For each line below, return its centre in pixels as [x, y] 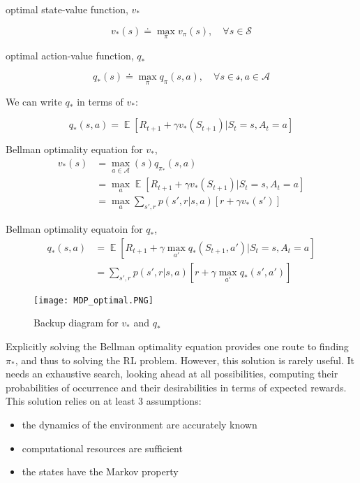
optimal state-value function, [67, 9]
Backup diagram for [76, 323]
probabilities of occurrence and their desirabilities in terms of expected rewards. [176, 387]
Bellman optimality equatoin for [74, 229]
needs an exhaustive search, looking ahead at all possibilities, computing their [172, 374]
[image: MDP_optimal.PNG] [93, 300]
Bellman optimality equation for [74, 149]
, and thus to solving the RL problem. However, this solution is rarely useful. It [185, 360]
